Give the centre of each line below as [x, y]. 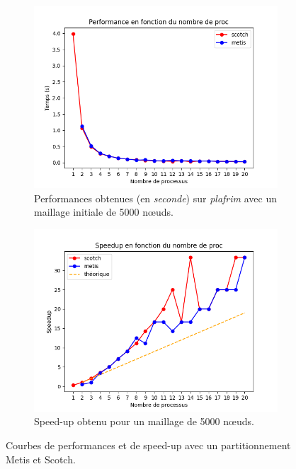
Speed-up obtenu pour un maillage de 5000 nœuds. [144, 421]
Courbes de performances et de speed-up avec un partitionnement [148, 445]
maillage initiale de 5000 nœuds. [104, 212]
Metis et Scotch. [41, 459]
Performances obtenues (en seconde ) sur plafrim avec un [155, 198]
